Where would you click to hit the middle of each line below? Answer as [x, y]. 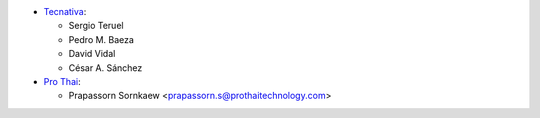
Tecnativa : [65, 11]
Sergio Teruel [96, 26]
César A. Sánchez [105, 67]
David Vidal [92, 54]
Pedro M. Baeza [101, 39]
